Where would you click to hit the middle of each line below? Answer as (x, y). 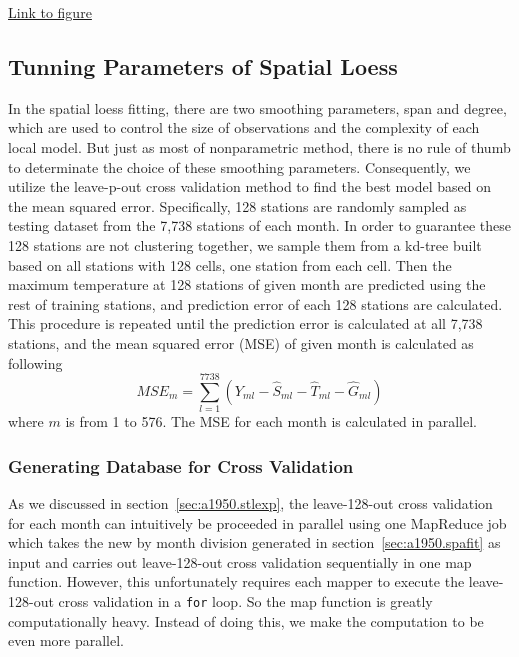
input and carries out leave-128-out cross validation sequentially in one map (240, 561)
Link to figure (50, 12)
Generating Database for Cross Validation (181, 465)
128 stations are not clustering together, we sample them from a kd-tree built (245, 244)
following (35, 362)
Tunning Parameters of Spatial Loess (203, 65)
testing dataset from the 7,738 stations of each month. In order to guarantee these (259, 225)
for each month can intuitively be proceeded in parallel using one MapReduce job (257, 522)
